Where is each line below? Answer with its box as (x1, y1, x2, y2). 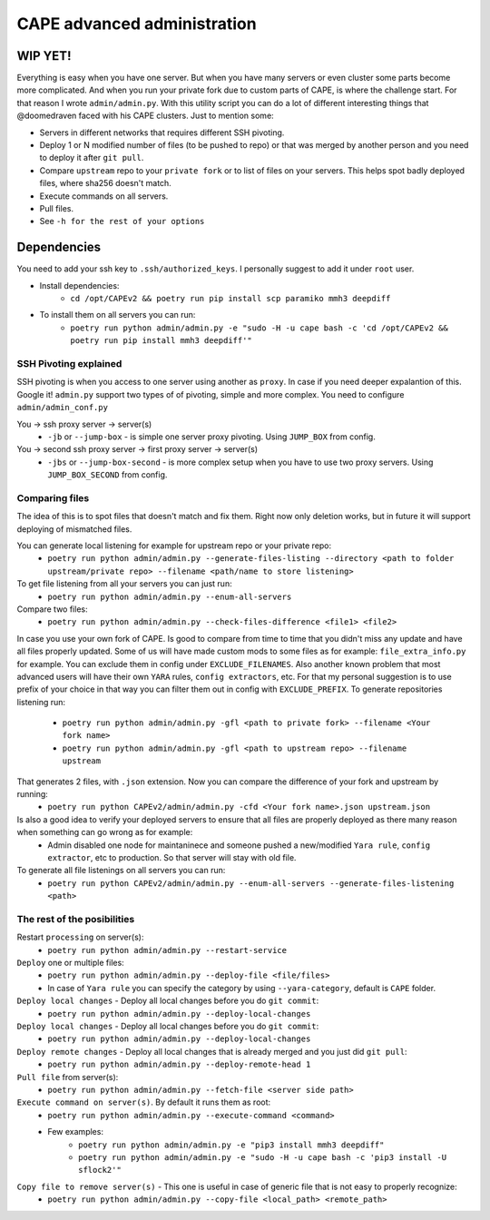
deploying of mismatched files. (16, 523, 132, 535)
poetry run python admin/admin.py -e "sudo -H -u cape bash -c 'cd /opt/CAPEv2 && (70, 322, 448, 333)
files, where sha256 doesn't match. (39, 178, 171, 189)
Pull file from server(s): (16, 1071, 119, 1082)
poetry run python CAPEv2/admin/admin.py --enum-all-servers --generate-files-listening (47, 878, 455, 889)
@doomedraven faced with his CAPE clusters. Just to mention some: (16, 110, 274, 122)
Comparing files (16, 491, 90, 504)
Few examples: (47, 1127, 104, 1137)
